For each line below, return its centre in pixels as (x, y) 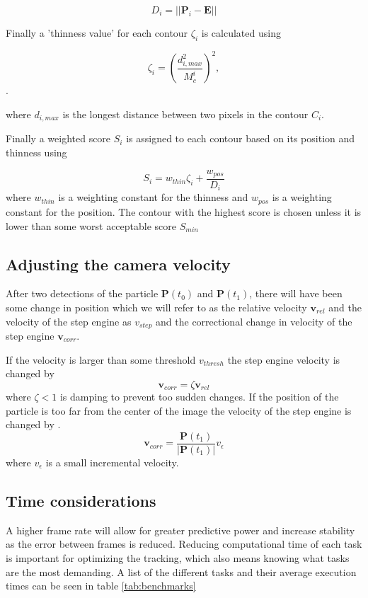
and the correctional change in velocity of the (254, 321)
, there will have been (296, 293)
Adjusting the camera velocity (118, 264)
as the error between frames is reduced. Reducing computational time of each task (184, 544)
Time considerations (81, 501)
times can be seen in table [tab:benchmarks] (101, 586)
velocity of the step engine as (69, 321)
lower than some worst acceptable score (91, 225)
